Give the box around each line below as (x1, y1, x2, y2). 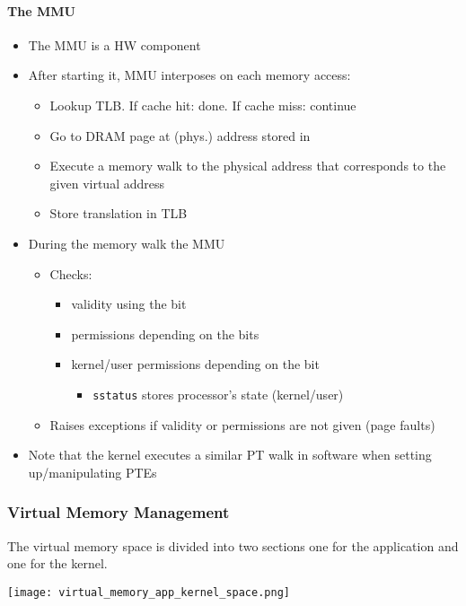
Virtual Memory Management (7, 501, 230, 523)
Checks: (49, 264, 92, 283)
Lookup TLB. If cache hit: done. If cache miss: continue (49, 95, 356, 114)
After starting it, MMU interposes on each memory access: (28, 66, 351, 84)
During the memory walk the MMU (28, 233, 225, 252)
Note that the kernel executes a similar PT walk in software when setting (28, 445, 432, 464)
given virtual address (49, 173, 165, 192)
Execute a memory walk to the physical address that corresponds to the (49, 156, 446, 175)
